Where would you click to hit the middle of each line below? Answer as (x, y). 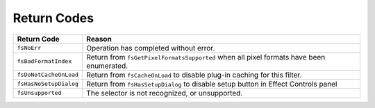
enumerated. (107, 66)
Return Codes (53, 18)
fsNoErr (29, 48)
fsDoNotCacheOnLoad (48, 75)
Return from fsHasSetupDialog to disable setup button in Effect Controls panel (212, 84)
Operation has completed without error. (151, 48)
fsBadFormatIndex (44, 61)
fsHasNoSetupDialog (48, 84)
